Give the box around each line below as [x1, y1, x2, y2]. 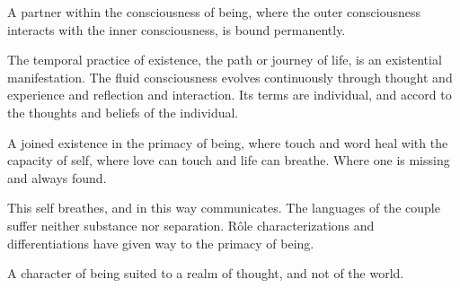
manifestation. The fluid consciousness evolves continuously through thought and [7, 67, 453, 86]
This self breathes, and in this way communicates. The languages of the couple [7, 198, 440, 217]
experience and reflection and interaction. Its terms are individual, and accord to [7, 85, 452, 104]
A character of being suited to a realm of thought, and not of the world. [7, 264, 404, 283]
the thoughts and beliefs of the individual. [7, 102, 239, 121]
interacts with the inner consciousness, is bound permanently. [7, 20, 346, 39]
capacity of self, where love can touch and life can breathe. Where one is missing [7, 151, 450, 170]
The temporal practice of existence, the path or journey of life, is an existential [7, 50, 442, 69]
